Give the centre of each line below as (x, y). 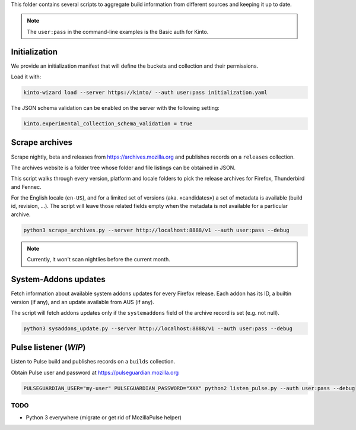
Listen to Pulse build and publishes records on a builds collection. (93, 362)
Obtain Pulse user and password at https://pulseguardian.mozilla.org (95, 372)
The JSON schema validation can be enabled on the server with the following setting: (115, 108)
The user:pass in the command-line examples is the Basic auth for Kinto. (118, 31)
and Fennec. (26, 186)
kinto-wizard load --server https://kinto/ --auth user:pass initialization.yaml (146, 93)
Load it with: (26, 77)
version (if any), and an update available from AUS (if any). (82, 302)
